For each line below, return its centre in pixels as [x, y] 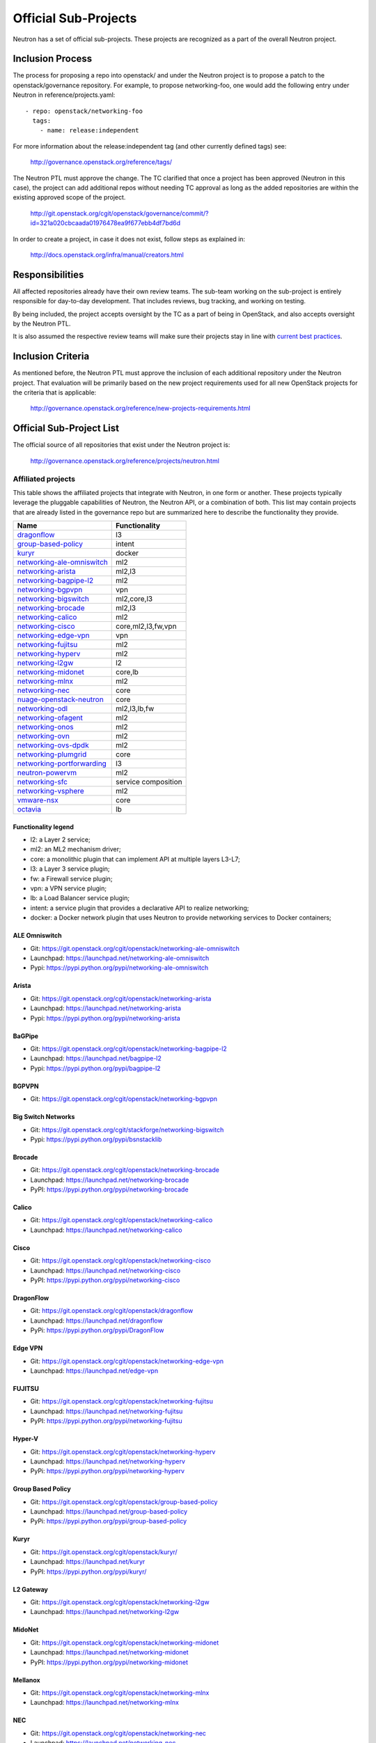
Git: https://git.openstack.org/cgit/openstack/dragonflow [112, 1311]
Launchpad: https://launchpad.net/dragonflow [96, 1320]
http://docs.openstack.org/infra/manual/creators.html [107, 254]
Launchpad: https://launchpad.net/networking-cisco [105, 1270]
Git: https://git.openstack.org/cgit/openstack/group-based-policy [124, 1502]
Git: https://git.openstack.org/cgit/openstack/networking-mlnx [120, 1693]
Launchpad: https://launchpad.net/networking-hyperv [108, 1461]
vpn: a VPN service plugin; [69, 888]
